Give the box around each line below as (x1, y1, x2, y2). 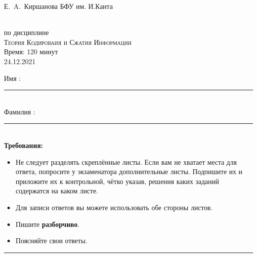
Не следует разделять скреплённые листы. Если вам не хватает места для (15, 156, 237, 167)
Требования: (4, 140, 43, 150)
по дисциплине (4, 27, 49, 37)
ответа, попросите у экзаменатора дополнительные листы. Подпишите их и (15, 166, 243, 177)
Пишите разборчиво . (15, 219, 80, 229)
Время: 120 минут (4, 46, 58, 57)
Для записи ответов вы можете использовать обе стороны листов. (15, 202, 213, 212)
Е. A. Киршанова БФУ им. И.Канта (4, 1, 113, 11)
